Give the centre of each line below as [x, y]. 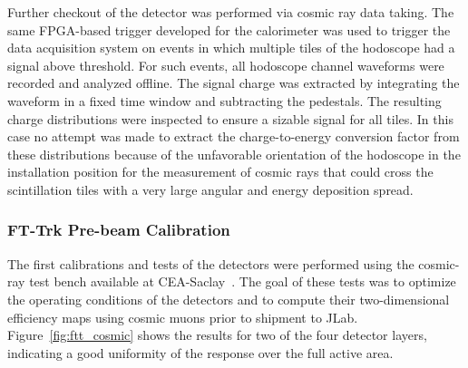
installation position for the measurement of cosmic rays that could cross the [220, 172]
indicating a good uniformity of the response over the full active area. [200, 352]
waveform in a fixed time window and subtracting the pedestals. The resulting [224, 100]
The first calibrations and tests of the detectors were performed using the [211, 263]
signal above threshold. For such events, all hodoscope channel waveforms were [226, 65]
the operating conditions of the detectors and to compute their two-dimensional [229, 299]
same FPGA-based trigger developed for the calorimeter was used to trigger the [229, 29]
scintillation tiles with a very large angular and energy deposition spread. [210, 189]
